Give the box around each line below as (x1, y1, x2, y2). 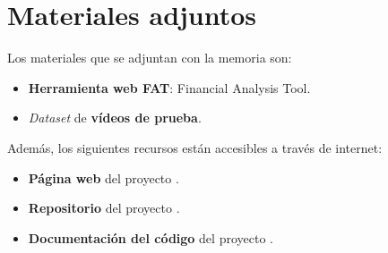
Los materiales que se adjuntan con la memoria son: (7, 48, 292, 67)
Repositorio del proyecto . (28, 198, 180, 217)
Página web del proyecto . (28, 168, 179, 187)
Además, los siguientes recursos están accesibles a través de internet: (7, 138, 383, 156)
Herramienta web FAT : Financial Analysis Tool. (28, 78, 311, 97)
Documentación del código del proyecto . (28, 228, 273, 247)
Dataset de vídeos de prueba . (28, 108, 202, 127)
